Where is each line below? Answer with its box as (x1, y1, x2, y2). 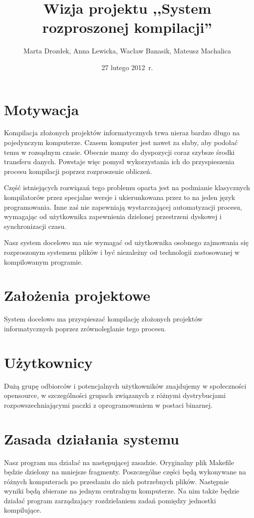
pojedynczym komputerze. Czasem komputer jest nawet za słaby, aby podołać (4, 137, 238, 148)
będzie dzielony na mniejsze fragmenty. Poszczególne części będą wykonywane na (4, 467, 246, 477)
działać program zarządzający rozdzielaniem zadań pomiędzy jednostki (4, 495, 216, 505)
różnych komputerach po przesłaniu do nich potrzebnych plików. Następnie (4, 476, 229, 486)
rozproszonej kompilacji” (42, 17, 212, 37)
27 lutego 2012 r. (101, 62, 153, 72)
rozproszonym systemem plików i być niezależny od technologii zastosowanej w (4, 247, 240, 257)
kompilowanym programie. (4, 256, 83, 267)
